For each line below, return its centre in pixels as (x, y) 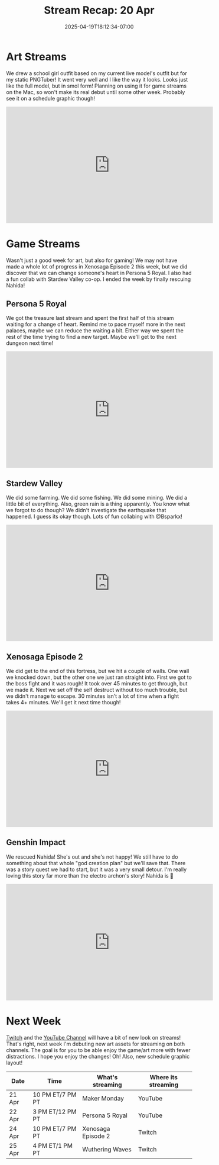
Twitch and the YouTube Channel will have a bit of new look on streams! (94, 1037)
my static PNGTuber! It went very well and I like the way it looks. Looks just (97, 79)
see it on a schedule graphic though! (51, 98)
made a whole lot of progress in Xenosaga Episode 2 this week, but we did (97, 266)
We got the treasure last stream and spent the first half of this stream (90, 318)
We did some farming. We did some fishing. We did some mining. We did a (97, 498)
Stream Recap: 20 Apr (99, 10)
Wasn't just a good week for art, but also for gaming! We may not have (92, 260)
